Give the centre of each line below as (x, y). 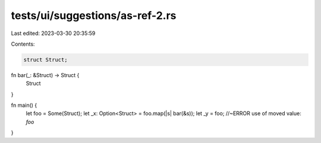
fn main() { (24, 105)
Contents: (23, 44)
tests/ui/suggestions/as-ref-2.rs (94, 15)
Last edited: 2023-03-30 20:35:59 (53, 33)
